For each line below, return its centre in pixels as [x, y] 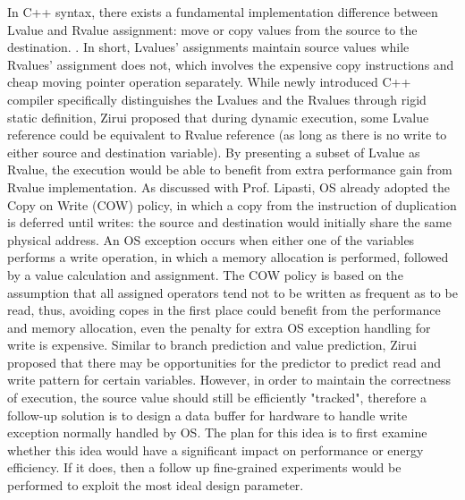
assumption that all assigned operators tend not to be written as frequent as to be [232, 292]
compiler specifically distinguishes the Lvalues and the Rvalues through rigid [217, 99]
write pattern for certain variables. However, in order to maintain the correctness [229, 380]
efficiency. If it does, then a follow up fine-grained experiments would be [204, 467]
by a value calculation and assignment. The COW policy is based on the [205, 274]
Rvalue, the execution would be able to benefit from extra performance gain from [230, 169]
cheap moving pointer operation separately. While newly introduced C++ [209, 82]
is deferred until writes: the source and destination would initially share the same [229, 222]
